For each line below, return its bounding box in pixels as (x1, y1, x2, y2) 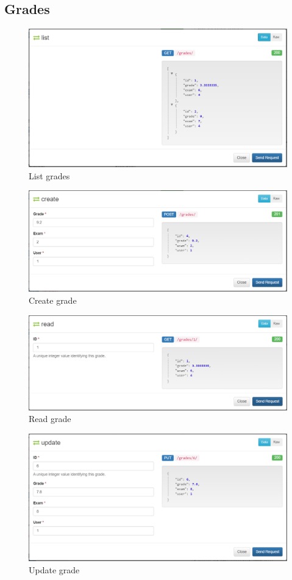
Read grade (29, 412, 71, 425)
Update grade (29, 563, 80, 576)
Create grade (29, 293, 77, 306)
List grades (29, 169, 70, 182)
